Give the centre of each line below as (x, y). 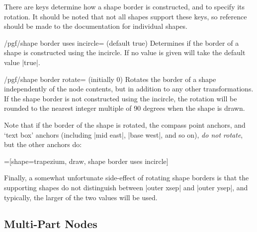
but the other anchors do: (43, 144)
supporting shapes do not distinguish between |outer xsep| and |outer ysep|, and (126, 187)
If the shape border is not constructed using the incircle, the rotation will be (121, 98)
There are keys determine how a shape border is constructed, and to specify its (125, 6)
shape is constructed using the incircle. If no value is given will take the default (125, 52)
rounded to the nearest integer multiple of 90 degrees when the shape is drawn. (125, 108)
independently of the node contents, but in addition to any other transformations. (129, 89)
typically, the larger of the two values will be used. (81, 197)
